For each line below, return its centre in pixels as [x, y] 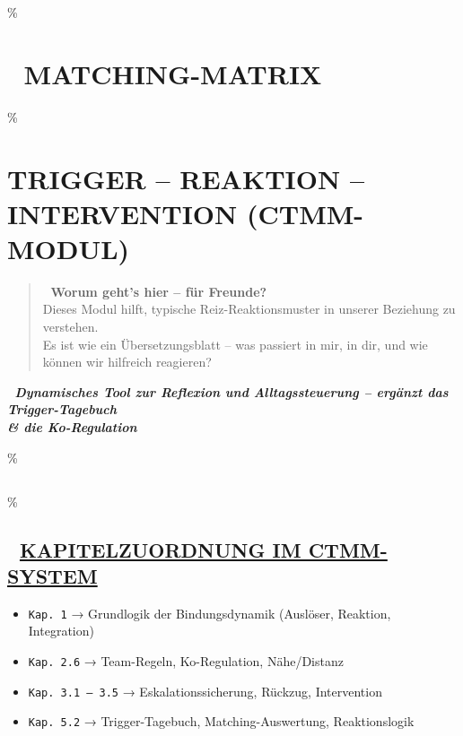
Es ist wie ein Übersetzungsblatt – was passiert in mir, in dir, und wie [235, 344]
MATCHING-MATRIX [173, 73]
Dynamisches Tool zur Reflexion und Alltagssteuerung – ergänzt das [231, 391]
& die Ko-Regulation [72, 426]
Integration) [61, 631]
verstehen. [70, 326]
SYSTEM [52, 575]
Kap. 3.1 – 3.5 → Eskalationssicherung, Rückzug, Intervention [205, 691]
